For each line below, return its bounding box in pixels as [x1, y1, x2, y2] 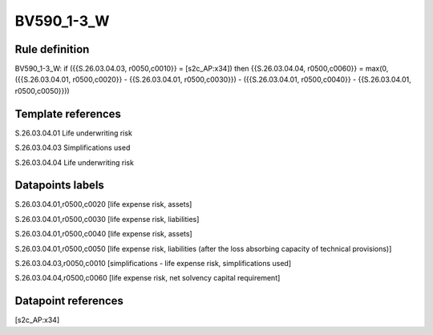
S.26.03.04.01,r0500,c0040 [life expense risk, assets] [14, 229, 192, 239]
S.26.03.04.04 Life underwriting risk [14, 157, 134, 167]
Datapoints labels [14, 179, 104, 192]
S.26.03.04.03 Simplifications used [14, 143, 131, 152]
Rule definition [14, 42, 90, 56]
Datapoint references [14, 294, 124, 308]
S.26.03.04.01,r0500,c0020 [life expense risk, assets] [14, 200, 192, 209]
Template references [14, 107, 122, 120]
